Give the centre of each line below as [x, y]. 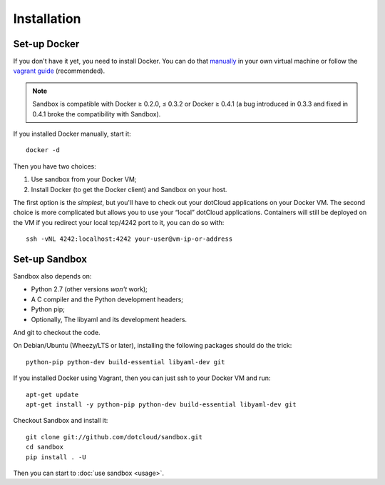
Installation [47, 19]
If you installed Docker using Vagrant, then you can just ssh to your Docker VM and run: [142, 378]
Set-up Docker [46, 44]
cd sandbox [45, 447]
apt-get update [52, 394]
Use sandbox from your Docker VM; [84, 179]
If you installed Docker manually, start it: [72, 134]
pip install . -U [56, 457]
